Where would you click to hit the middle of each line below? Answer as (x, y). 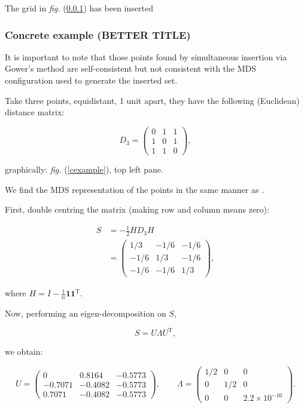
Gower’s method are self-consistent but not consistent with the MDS (131, 68)
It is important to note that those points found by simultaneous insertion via (146, 56)
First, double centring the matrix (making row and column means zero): (137, 209)
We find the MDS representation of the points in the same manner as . (135, 189)
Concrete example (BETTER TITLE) (98, 34)
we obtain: (24, 352)
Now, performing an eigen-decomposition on (86, 313)
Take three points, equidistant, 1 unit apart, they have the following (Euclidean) (152, 100)
